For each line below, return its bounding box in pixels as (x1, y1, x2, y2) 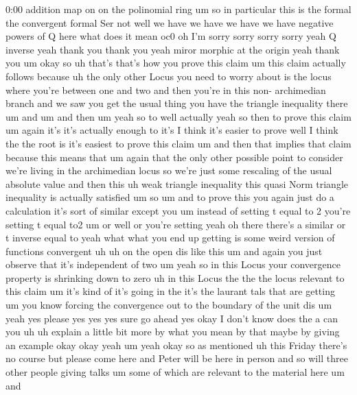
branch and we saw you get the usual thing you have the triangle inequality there (5, 96, 348, 110)
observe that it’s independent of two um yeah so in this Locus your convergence (5, 257, 341, 272)
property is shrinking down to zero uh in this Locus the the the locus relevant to (5, 270, 345, 285)
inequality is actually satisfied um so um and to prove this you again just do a (5, 190, 334, 204)
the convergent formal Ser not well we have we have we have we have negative (5, 15, 334, 29)
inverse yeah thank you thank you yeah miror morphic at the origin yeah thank (5, 42, 340, 56)
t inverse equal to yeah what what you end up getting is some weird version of (5, 230, 335, 245)
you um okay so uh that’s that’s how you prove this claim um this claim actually (5, 56, 346, 70)
